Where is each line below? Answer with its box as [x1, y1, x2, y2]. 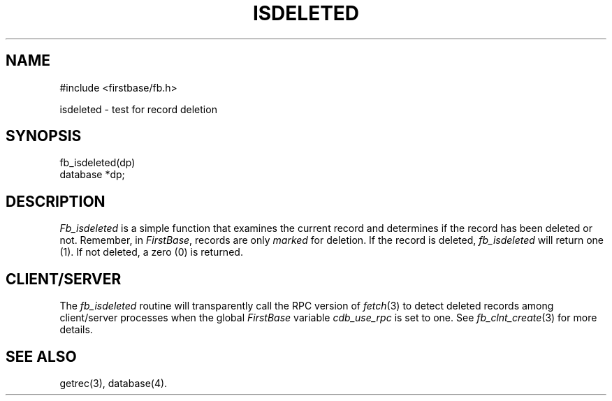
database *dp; [59, 168, 125, 181]
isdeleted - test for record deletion [59, 103, 217, 115]
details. [59, 323, 93, 336]
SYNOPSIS [6, 127, 82, 145]
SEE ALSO [6, 347, 77, 365]
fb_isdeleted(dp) [59, 156, 136, 169]
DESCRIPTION [6, 192, 105, 210]
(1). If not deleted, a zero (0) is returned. [59, 246, 243, 258]
